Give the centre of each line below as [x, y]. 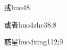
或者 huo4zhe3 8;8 [30, 24]
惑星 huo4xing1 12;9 [34, 42]
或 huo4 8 [17, 7]
